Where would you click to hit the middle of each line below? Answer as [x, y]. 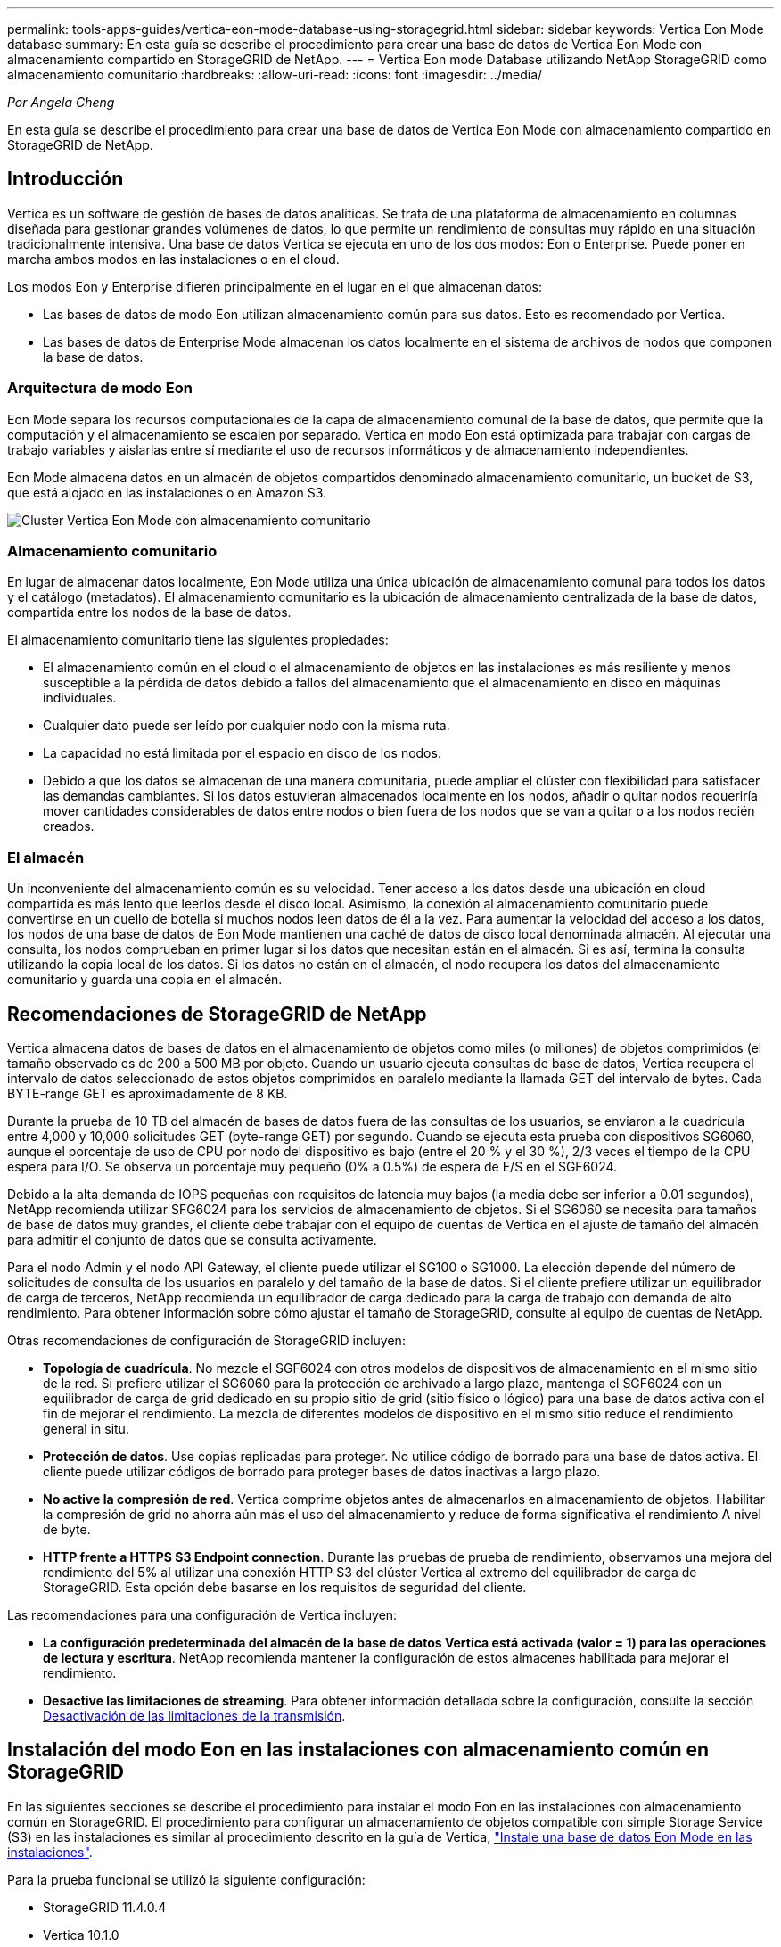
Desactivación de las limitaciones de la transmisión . [194, 1715]
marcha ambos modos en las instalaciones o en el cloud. [173, 259]
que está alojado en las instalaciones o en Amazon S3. [167, 492]
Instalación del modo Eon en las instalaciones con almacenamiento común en [358, 1750]
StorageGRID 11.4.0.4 [105, 1907]
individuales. [80, 698]
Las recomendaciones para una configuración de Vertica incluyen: [202, 1614]
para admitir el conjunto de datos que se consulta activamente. [192, 1239]
